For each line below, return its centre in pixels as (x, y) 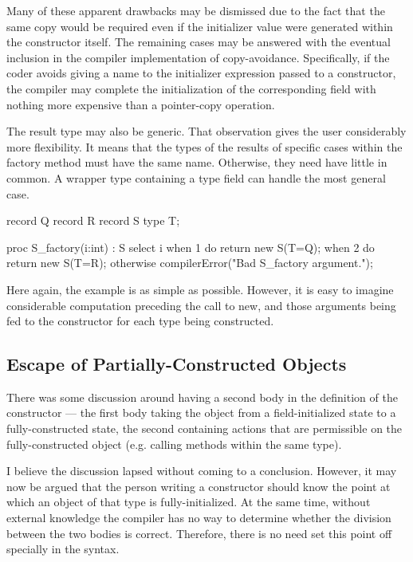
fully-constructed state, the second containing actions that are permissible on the (205, 428)
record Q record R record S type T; (93, 220)
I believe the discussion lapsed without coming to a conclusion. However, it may (202, 471)
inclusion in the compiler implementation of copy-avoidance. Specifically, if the (198, 57)
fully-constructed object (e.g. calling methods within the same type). (174, 444)
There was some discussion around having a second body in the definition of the (202, 397)
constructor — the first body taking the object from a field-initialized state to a (201, 413)
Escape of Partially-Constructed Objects (177, 364)
